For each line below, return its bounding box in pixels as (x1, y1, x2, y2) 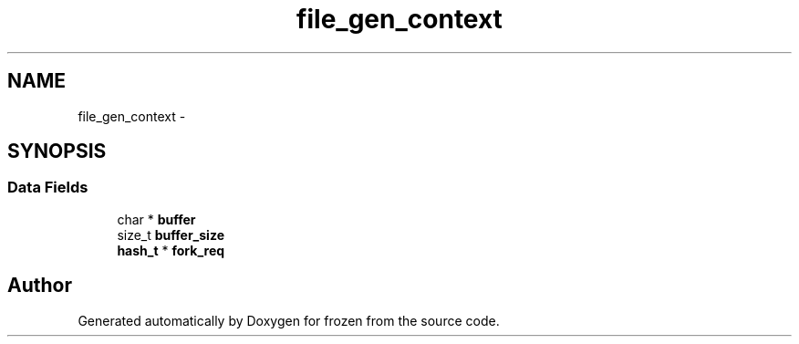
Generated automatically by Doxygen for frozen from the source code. (78, 312, 500, 328)
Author (7, 274, 72, 297)
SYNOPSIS (7, 140, 107, 163)
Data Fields (7, 178, 88, 197)
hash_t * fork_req (117, 242, 225, 258)
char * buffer (117, 211, 196, 227)
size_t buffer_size (117, 226, 224, 243)
